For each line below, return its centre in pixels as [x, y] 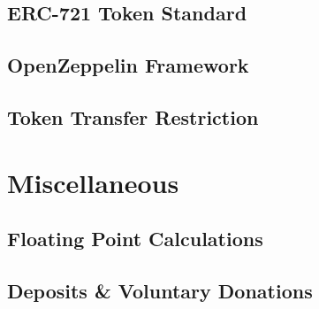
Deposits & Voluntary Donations [160, 290]
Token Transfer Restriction [133, 116]
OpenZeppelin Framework [128, 65]
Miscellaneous [93, 182]
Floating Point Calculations [135, 239]
